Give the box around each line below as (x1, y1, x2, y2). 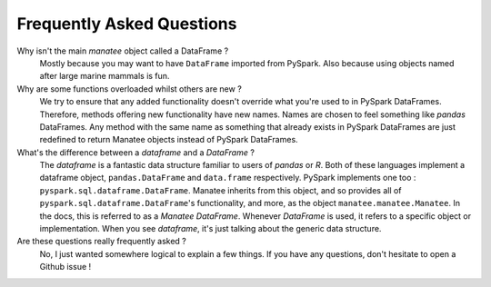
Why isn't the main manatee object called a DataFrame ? (16, 45, 229, 56)
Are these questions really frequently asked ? (16, 236, 186, 247)
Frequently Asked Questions (16, 14, 237, 34)
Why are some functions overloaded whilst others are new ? (16, 83, 243, 94)
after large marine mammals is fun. (39, 71, 170, 82)
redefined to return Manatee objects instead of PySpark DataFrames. (39, 134, 299, 145)
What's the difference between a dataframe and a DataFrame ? (16, 146, 255, 158)
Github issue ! (39, 262, 92, 272)
